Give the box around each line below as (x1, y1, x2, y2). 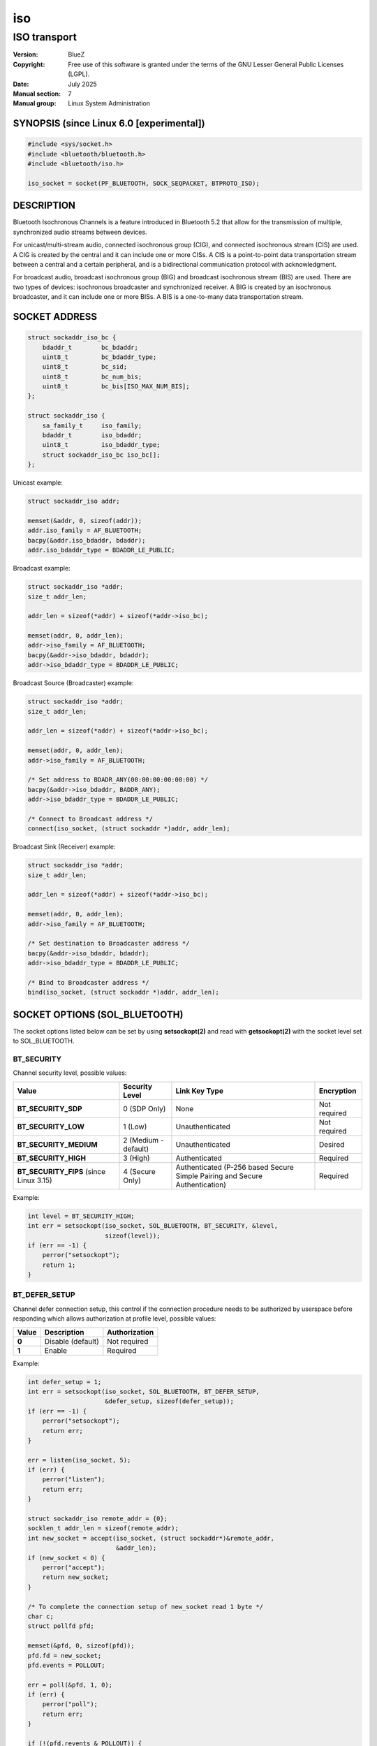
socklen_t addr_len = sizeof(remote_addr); (27, 1525, 179, 1532)
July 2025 (68, 80, 97, 88)
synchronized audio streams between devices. (13, 228, 147, 236)
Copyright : (13, 60, 45, 68)
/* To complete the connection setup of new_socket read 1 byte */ (27, 1603, 264, 1611)
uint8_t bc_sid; (42, 363, 128, 371)
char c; (27, 1612, 54, 1620)
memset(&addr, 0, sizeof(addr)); (27, 517, 142, 524)
